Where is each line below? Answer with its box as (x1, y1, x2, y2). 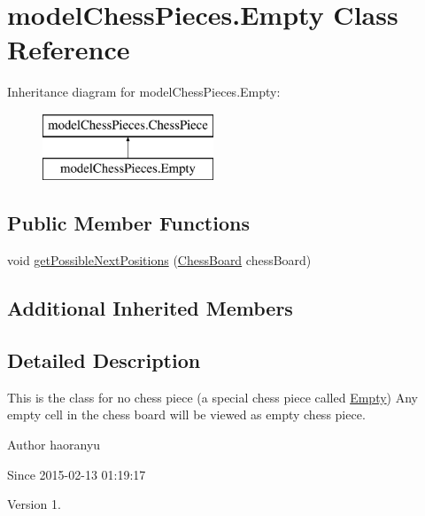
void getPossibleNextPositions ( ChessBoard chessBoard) (7, 251, 312, 270)
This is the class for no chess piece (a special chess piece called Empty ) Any (7, 387, 419, 406)
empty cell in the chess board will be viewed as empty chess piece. (7, 405, 366, 424)
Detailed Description (7, 347, 201, 374)
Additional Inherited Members (7, 294, 293, 322)
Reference (7, 31, 130, 67)
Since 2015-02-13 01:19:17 (7, 465, 146, 483)
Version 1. (7, 495, 61, 513)
